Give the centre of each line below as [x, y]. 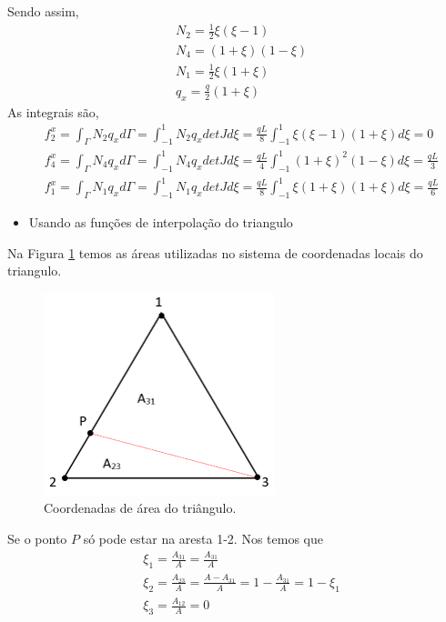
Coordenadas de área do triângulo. [140, 508]
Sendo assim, [43, 11]
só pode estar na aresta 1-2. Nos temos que [203, 538]
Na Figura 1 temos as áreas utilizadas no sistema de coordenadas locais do [215, 252]
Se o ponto [37, 538]
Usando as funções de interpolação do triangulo [161, 222]
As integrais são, [53, 111]
